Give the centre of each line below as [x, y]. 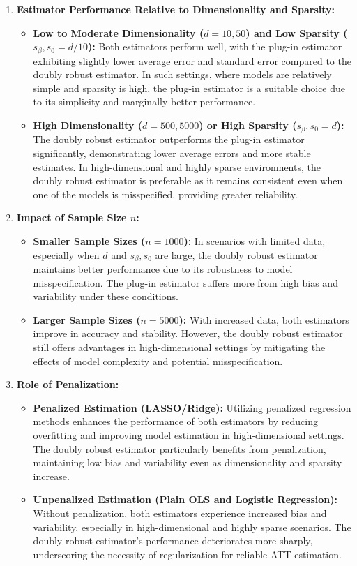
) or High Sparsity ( [248, 125]
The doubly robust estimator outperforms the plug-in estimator [169, 139]
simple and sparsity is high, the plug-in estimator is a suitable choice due [189, 88]
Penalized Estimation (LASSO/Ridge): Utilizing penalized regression [192, 407]
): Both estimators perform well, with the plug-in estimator [215, 46]
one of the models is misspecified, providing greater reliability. [165, 194]
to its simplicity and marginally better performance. [144, 102]
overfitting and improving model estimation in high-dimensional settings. [189, 435]
